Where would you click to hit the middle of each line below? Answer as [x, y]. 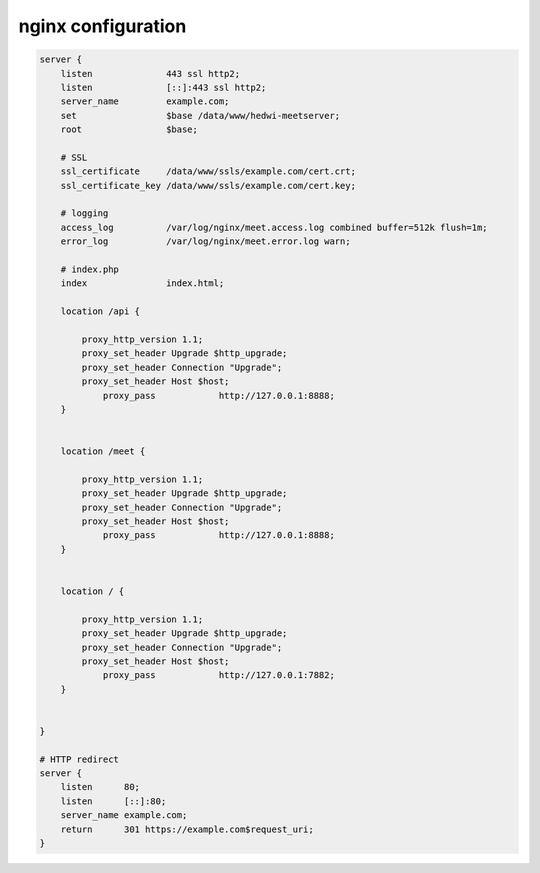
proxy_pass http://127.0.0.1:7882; [218, 675]
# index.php [90, 269]
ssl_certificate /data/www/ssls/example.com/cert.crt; [208, 171]
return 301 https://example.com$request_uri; [187, 829]
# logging [84, 213]
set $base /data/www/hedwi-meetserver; [200, 115]
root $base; [129, 129]
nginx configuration [102, 26]
